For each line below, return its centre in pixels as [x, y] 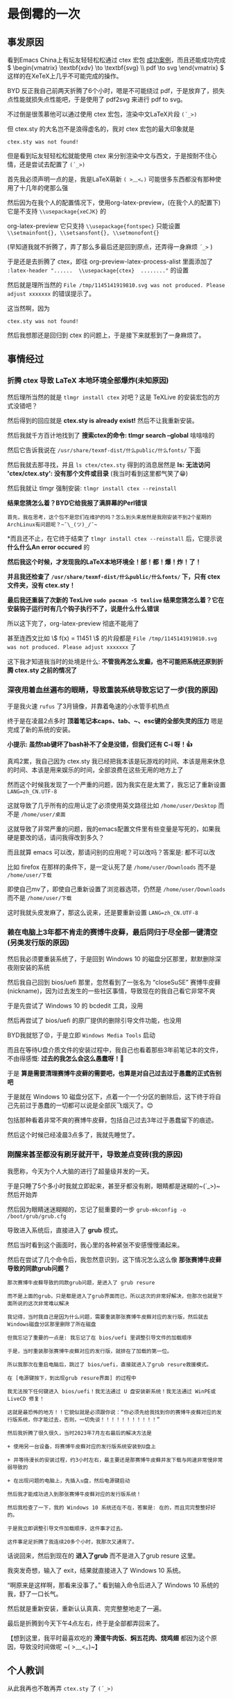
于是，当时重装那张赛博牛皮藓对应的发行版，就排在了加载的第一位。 [90, 1351]
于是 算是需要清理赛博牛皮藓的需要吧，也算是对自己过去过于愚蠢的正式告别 [114, 1073]
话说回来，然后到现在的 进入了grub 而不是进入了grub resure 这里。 [103, 1555]
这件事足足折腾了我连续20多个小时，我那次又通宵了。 [72, 1542]
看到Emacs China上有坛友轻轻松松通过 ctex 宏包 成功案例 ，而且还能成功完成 [116, 60]
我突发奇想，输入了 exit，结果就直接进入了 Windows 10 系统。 [96, 1570]
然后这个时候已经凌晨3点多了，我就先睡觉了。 [73, 1135]
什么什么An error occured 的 [49, 547]
